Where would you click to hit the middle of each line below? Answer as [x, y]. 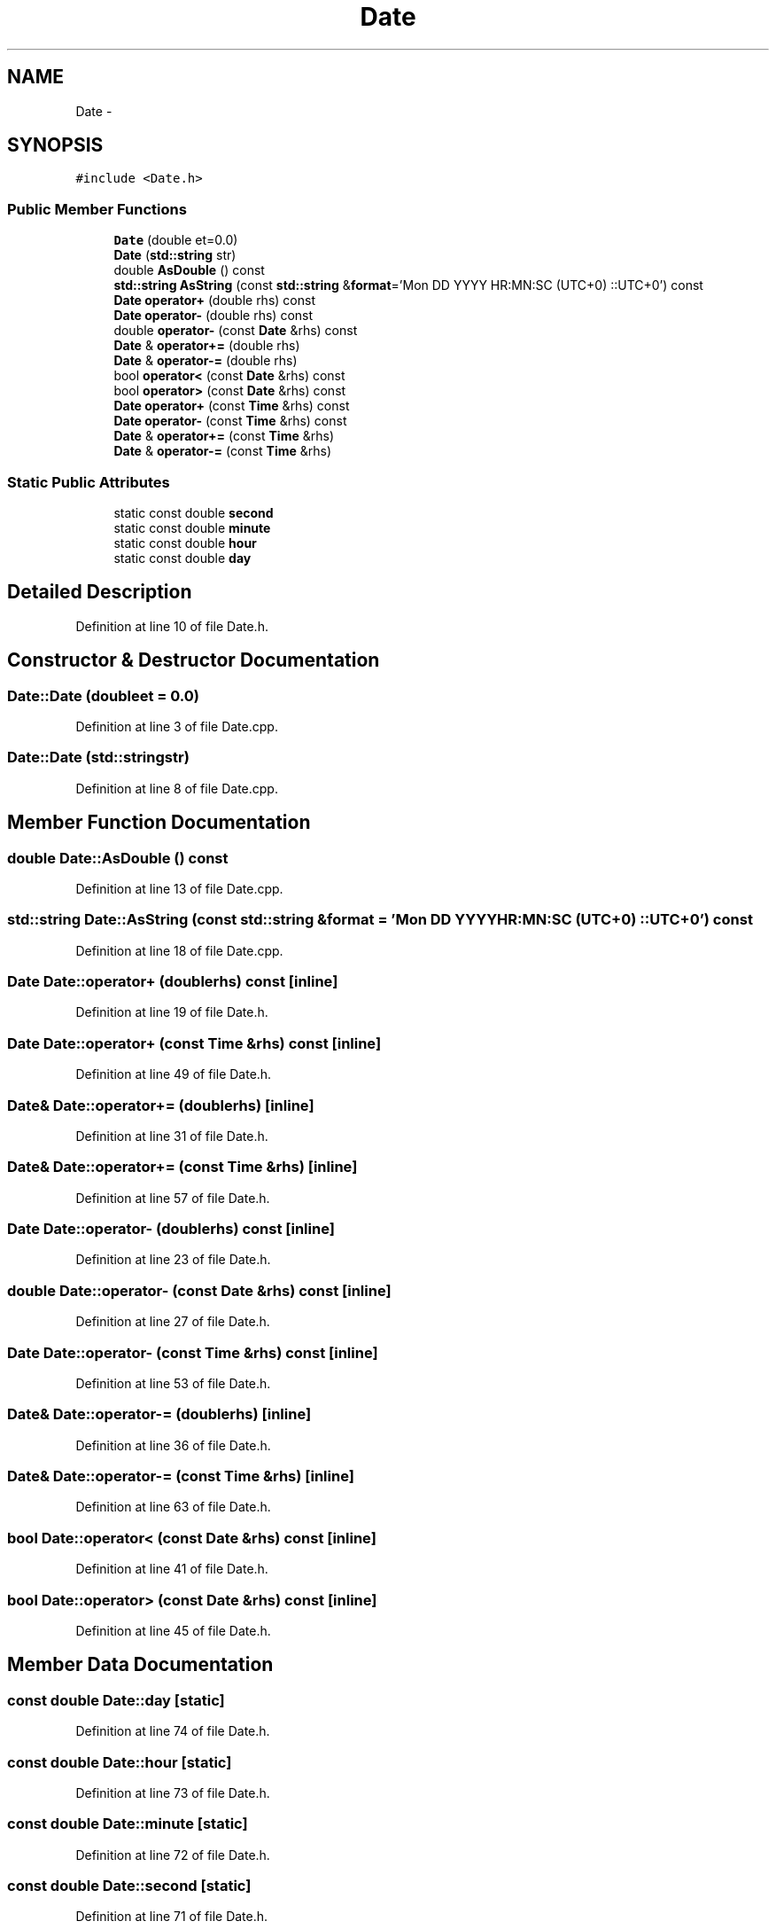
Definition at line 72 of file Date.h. [173, 1855]
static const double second [194, 512]
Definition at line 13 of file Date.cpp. [179, 888]
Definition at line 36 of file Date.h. [173, 1445]
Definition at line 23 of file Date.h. [173, 1260]
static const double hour [185, 543]
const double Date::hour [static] [120, 1762]
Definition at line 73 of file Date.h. [173, 1792]
